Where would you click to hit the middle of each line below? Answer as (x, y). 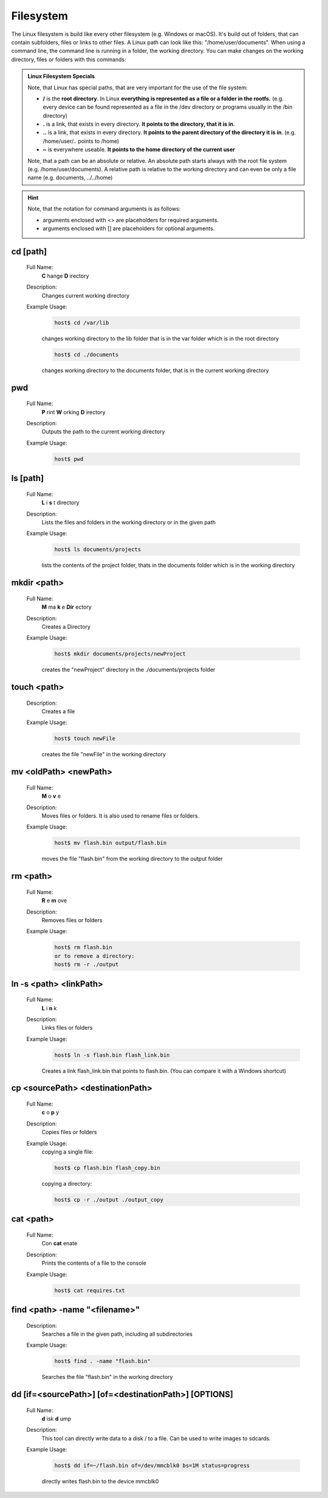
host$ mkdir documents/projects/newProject (120, 654)
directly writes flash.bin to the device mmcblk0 (100, 1482)
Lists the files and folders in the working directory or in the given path (128, 522)
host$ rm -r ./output (87, 965)
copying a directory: (67, 1183)
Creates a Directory (66, 626)
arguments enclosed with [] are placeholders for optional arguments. (129, 228)
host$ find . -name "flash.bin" (103, 1361)
